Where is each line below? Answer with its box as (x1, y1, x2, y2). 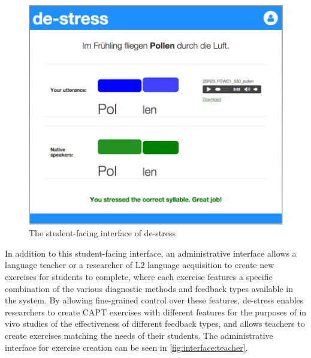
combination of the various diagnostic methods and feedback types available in (5, 282, 294, 294)
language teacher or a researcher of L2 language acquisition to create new (5, 258, 274, 271)
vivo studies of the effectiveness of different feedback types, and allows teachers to (5, 317, 305, 330)
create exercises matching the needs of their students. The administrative (5, 329, 273, 341)
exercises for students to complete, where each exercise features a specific (5, 270, 273, 282)
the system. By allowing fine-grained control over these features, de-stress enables (5, 294, 304, 306)
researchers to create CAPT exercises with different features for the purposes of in (5, 305, 307, 318)
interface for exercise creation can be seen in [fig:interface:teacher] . (5, 341, 248, 353)
